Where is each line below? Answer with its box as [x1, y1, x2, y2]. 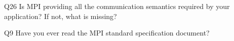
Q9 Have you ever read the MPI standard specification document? [4, 27, 210, 38]
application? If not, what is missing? [4, 10, 117, 21]
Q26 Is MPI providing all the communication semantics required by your [4, 1, 230, 11]
